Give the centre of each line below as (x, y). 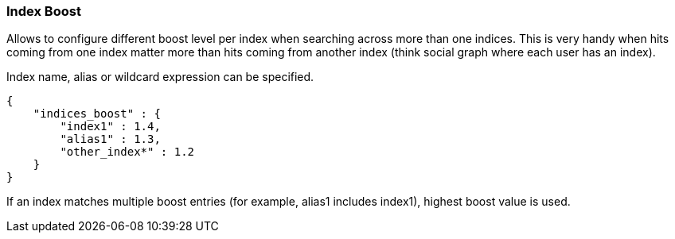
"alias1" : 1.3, (110, 139)
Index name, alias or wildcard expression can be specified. (160, 77)
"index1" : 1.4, (110, 127)
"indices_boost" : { (97, 114)
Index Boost (44, 11)
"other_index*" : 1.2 (127, 152)
